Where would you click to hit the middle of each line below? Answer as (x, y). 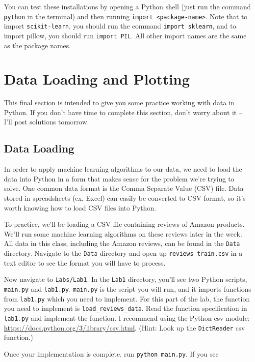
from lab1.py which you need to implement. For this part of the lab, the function (127, 298)
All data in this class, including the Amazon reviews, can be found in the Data (122, 243)
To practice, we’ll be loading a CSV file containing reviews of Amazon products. (124, 224)
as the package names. (38, 45)
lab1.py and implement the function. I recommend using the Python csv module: (127, 317)
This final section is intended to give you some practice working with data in (119, 103)
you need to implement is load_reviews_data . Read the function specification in (126, 308)
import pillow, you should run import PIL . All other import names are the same (125, 35)
